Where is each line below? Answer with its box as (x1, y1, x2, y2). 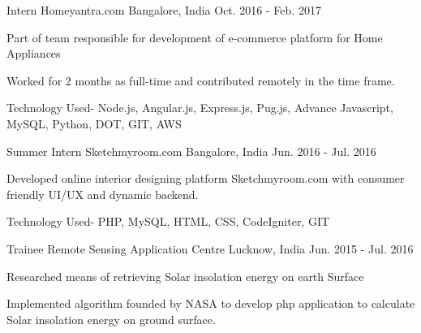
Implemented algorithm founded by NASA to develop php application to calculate (6, 295, 415, 312)
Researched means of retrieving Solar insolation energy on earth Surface (6, 267, 364, 284)
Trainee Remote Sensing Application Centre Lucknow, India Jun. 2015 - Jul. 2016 (6, 240, 414, 257)
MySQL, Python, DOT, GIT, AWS (6, 115, 182, 132)
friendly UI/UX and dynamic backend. (6, 185, 199, 202)
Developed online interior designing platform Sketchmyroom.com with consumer (6, 170, 405, 187)
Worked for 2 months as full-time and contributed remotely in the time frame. (6, 71, 395, 89)
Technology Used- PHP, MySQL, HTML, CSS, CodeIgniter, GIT (6, 213, 330, 230)
